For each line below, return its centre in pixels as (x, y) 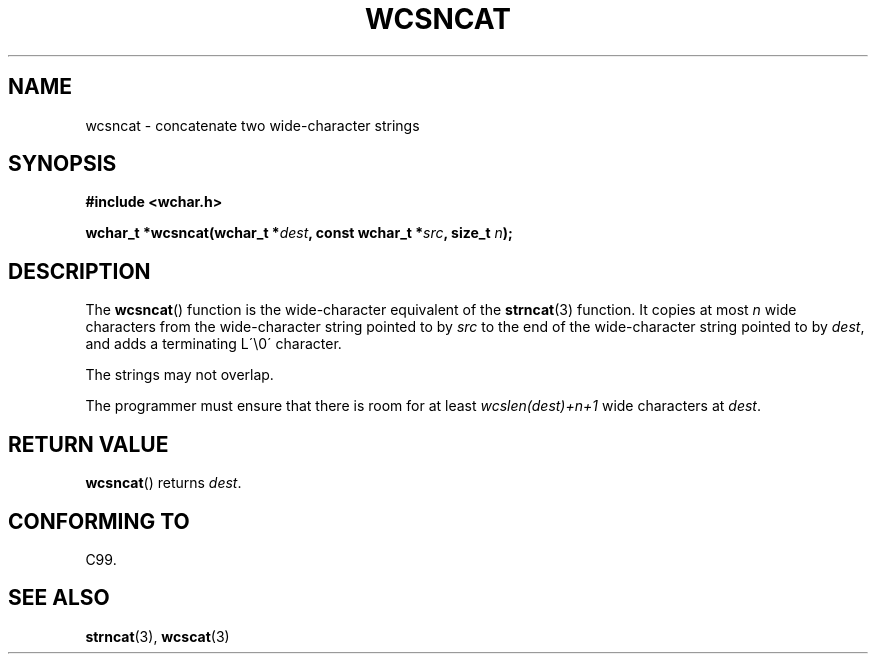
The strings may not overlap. (179, 375)
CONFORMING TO (99, 521)
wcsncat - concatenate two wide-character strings (252, 125)
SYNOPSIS (62, 164)
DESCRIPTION (79, 271)
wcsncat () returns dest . (163, 483)
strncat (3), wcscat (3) (157, 636)
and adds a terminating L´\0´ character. (213, 344)
